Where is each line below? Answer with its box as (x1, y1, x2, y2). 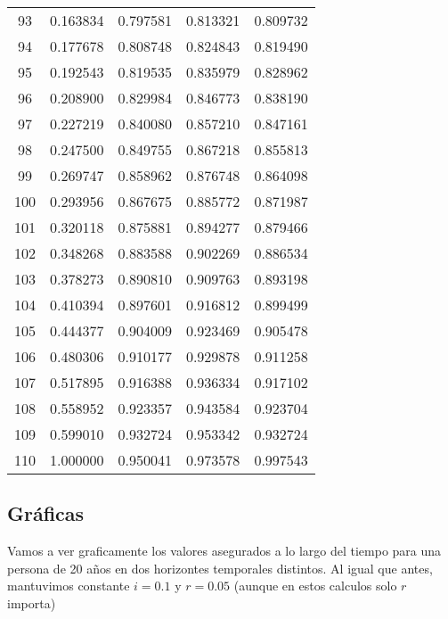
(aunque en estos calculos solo (233, 576, 397, 595)
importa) (7, 593, 56, 612)
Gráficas (7, 499, 85, 527)
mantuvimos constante (7, 576, 130, 595)
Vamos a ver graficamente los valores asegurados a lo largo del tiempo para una (7, 541, 442, 560)
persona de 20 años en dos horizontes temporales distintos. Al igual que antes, (7, 558, 433, 577)
